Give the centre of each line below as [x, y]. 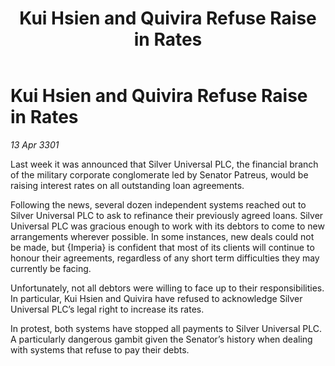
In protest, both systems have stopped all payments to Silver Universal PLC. [166, 328]
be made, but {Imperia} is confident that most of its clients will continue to [162, 247]
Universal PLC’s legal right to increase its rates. [107, 309]
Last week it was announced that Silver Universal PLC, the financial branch [164, 164]
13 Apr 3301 [35, 144]
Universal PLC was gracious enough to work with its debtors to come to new [167, 226]
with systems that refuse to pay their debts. [100, 349]
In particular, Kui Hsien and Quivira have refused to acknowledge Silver [156, 298]
